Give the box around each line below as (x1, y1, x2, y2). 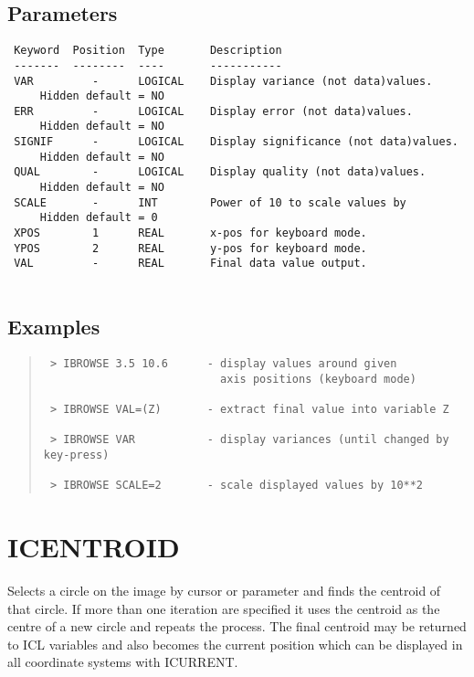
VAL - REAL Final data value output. (14, 257, 367, 270)
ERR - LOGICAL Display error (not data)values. (14, 104, 413, 118)
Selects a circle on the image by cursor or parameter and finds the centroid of (7, 580, 441, 599)
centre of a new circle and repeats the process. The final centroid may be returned (7, 617, 467, 636)
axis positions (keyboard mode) (220, 372, 416, 386)
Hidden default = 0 (39, 211, 158, 225)
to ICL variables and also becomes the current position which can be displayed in (7, 634, 463, 653)
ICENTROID (7, 528, 180, 565)
